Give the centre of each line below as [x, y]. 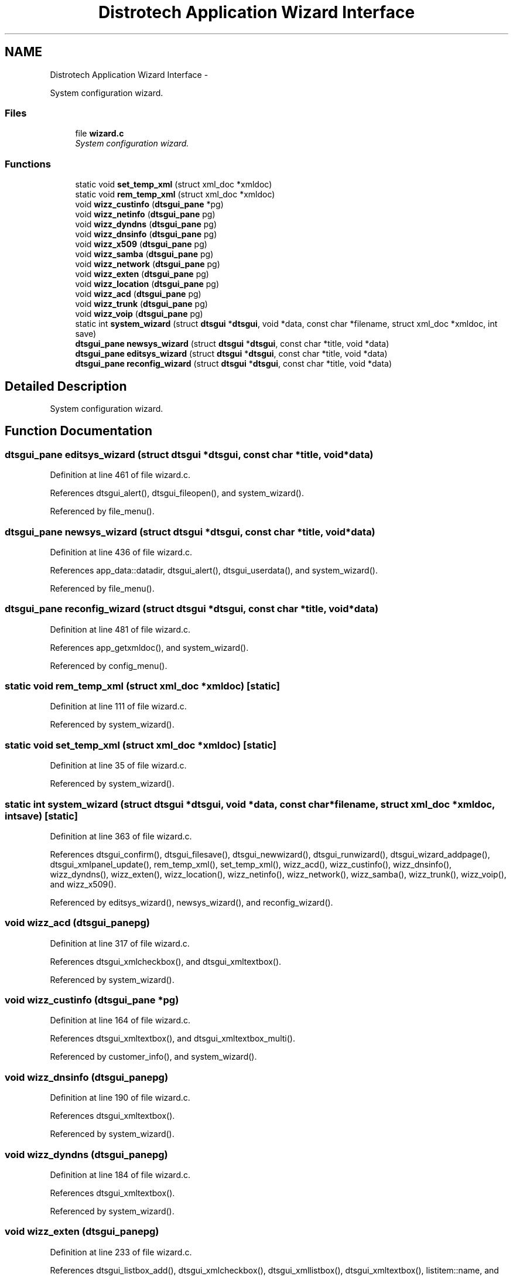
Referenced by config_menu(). [109, 665]
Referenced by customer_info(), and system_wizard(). [153, 1057]
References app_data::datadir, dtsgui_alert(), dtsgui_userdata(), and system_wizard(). [214, 570]
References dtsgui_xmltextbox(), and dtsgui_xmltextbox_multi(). [172, 1039]
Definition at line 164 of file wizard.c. [120, 1020]
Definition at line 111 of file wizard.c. [118, 706]
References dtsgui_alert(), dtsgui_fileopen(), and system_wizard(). [177, 493]
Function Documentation [78, 431]
